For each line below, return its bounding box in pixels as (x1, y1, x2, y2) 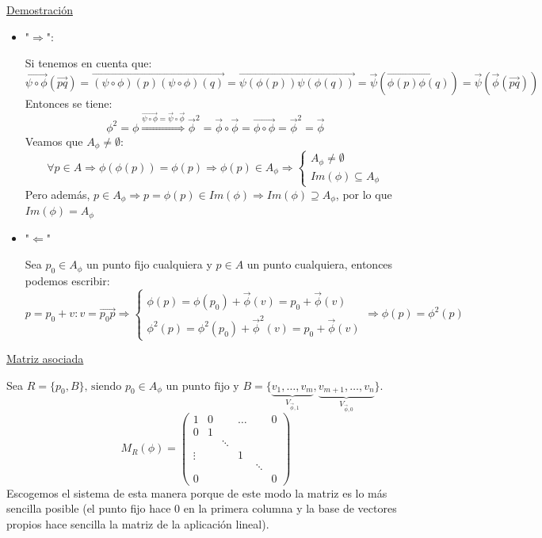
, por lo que (335, 185, 392, 202)
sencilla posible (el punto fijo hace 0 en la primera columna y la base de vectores (6, 500, 397, 517)
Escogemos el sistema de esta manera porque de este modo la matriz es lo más (6, 484, 387, 501)
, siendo (84, 380, 122, 392)
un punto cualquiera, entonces (246, 256, 393, 273)
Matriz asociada (6, 350, 84, 367)
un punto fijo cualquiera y (86, 256, 212, 273)
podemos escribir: (25, 272, 110, 288)
